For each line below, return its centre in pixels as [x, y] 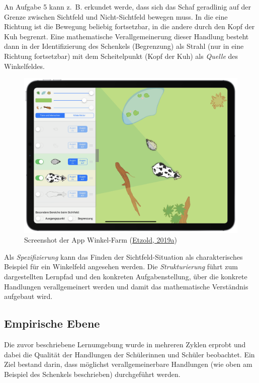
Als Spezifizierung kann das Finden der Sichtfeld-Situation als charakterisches [123, 256]
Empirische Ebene [52, 323]
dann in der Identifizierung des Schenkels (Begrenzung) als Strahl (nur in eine [124, 46]
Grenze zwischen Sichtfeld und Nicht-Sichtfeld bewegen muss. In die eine [116, 16]
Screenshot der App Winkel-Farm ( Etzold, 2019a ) [101, 240]
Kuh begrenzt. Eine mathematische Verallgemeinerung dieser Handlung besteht [126, 36]
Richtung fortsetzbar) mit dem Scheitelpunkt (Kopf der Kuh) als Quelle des [121, 56]
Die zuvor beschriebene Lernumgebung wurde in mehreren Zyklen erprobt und [125, 344]
